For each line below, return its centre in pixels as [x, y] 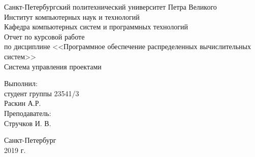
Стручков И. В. [28, 123]
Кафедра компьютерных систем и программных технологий [96, 27]
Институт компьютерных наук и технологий [72, 16]
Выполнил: [21, 83]
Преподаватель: [28, 113]
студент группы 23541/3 [42, 93]
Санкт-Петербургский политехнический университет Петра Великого [110, 7]
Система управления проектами [53, 66]
